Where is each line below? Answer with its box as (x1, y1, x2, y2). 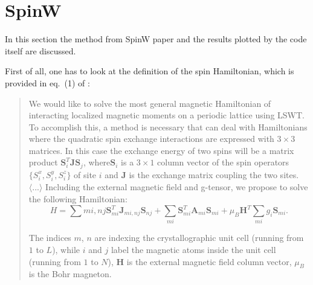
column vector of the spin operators (157, 156, 289, 168)
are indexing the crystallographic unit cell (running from (94, 231, 304, 244)
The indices (28, 231, 71, 244)
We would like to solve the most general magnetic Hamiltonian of (28, 97, 271, 109)
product (28, 156, 58, 168)
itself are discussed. (5, 44, 76, 57)
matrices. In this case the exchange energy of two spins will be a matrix (28, 144, 294, 156)
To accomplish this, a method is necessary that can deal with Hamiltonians (28, 120, 308, 133)
